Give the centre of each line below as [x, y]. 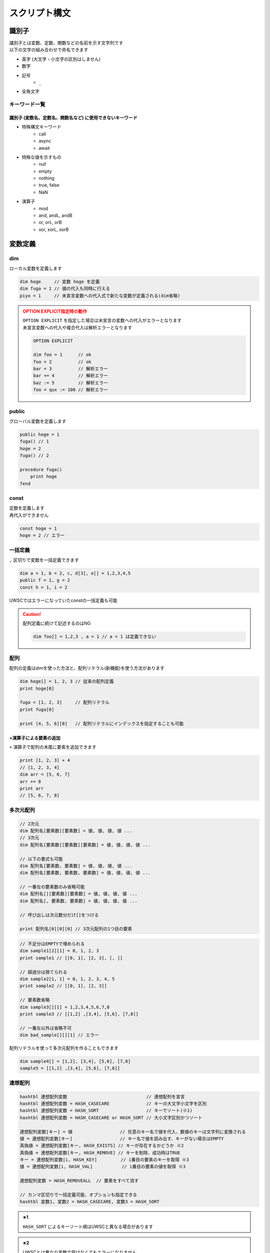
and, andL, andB [55, 216]
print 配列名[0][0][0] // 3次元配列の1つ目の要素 [76, 929]
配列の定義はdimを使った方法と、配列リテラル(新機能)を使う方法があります [87, 668]
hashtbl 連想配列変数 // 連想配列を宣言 [102, 1097]
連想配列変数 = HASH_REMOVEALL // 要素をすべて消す [79, 1181]
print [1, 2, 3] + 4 [45, 760]
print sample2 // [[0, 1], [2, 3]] [63, 986]
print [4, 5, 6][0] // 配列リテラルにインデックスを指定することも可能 [102, 723]
